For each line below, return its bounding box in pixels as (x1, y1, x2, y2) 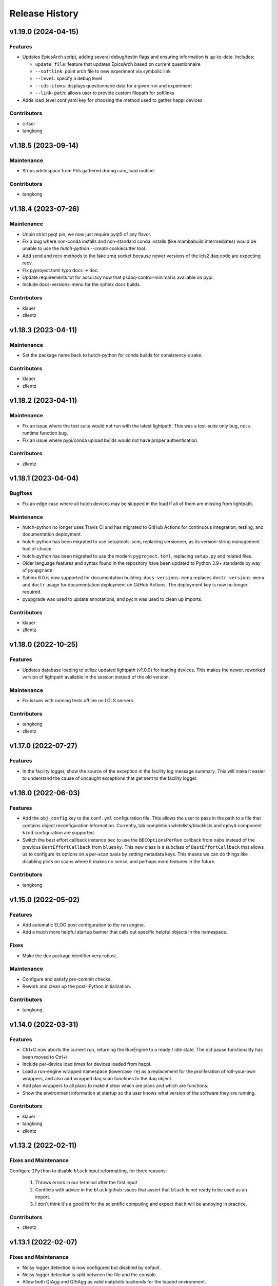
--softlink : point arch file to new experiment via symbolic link (35, 68, 171, 75)
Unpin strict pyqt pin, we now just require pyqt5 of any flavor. (22, 231, 151, 237)
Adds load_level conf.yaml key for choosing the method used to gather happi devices (22, 97, 203, 103)
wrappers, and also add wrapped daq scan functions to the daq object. (22, 1075, 173, 1081)
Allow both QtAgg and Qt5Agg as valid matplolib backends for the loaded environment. (22, 1279, 206, 1285)
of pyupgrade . (22, 567, 54, 574)
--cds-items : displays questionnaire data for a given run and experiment (35, 82, 192, 88)
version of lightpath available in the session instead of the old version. (22, 674, 170, 680)
